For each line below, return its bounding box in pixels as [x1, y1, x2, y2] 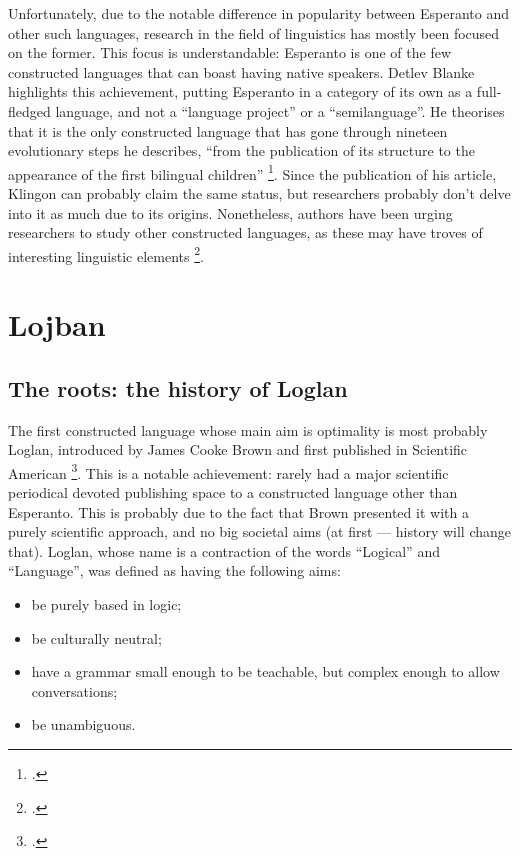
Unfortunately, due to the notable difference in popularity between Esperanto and [8, 3, 509, 23]
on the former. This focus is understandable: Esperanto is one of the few [8, 42, 451, 63]
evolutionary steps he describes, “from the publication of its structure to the [8, 140, 475, 161]
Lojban [8, 304, 106, 345]
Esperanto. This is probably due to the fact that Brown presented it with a [8, 501, 469, 522]
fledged [8, 100, 51, 121]
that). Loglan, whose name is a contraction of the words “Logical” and [8, 540, 440, 561]
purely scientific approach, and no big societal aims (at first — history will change [8, 521, 511, 542]
